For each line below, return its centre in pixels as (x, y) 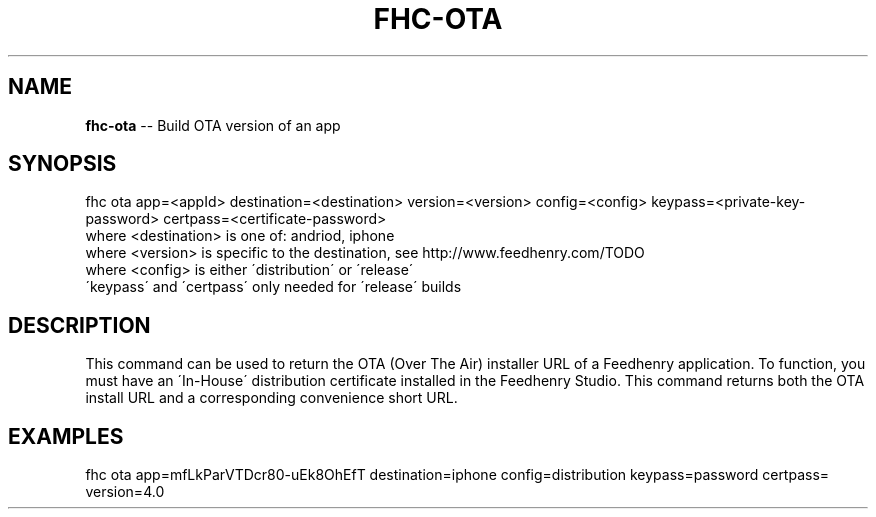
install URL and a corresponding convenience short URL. (271, 398)
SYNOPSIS (62, 164)
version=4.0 (125, 492)
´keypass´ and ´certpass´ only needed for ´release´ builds (273, 287)
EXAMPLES (66, 436)
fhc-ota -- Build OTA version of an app (213, 125)
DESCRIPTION (79, 325)
